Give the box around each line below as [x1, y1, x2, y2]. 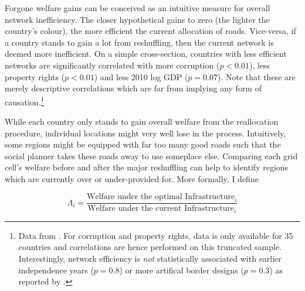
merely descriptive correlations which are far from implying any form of [5, 82, 262, 94]
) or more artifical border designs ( [119, 263, 244, 276]
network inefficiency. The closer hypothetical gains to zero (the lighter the [5, 13, 270, 25]
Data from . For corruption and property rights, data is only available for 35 [18, 229, 293, 241]
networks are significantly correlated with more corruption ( [5, 59, 220, 71]
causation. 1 [5, 94, 45, 108]
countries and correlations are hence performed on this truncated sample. [18, 241, 282, 253]
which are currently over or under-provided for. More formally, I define [5, 172, 259, 184]
